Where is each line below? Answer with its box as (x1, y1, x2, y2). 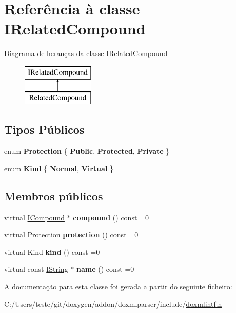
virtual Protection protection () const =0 (4, 229, 139, 240)
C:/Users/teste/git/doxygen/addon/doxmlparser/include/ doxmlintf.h (4, 298, 222, 309)
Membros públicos (4, 188, 103, 204)
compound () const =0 (73, 212, 149, 223)
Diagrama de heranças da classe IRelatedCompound (4, 48, 168, 59)
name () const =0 (76, 264, 134, 274)
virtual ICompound (4, 212, 65, 223)
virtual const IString (4, 264, 68, 274)
